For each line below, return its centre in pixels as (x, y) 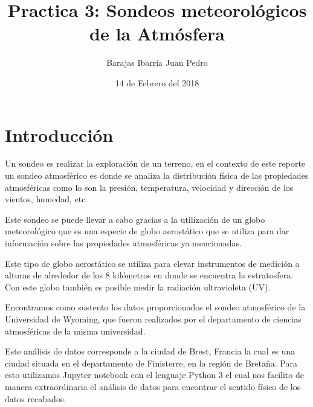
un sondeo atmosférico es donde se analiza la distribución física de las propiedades (157, 175)
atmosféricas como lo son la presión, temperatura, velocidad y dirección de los (149, 187)
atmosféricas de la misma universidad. (75, 331)
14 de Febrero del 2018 (157, 82)
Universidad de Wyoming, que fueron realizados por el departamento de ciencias (153, 319)
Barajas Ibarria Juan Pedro (157, 62)
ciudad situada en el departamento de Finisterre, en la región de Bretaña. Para (151, 363)
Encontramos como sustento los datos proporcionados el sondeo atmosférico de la (155, 307)
